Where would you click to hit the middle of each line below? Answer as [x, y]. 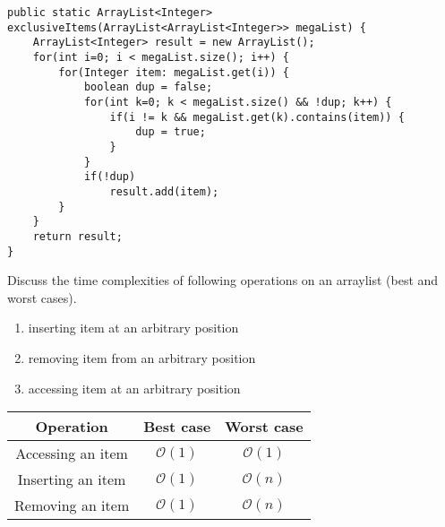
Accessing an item [72, 454]
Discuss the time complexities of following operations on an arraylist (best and [223, 280]
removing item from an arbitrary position [142, 357]
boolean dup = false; [148, 87]
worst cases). [42, 297]
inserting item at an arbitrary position [133, 328]
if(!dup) [110, 177]
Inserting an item [72, 479]
